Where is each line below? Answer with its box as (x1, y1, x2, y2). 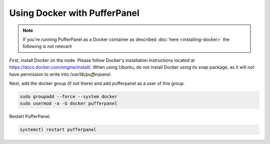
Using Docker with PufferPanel (9, 7, 139, 18)
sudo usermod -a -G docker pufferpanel (19, 101, 117, 107)
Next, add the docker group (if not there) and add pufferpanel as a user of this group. (9, 80, 185, 86)
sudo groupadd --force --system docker (19, 94, 117, 99)
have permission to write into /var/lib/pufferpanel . (9, 71, 112, 77)
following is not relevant (22, 43, 72, 49)
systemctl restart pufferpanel (19, 127, 97, 133)
